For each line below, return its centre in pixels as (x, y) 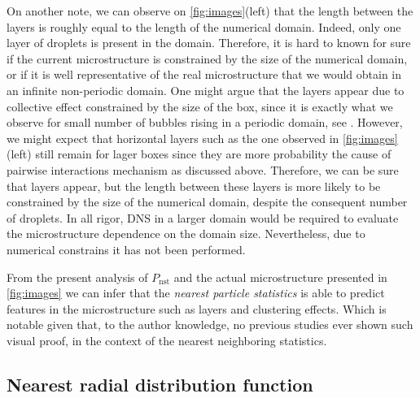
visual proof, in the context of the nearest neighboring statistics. (167, 340)
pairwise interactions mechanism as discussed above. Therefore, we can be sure (203, 169)
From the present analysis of (77, 277)
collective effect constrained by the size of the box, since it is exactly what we (200, 106)
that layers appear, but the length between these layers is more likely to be (194, 186)
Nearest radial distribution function (160, 384)
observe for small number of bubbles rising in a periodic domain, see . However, (205, 122)
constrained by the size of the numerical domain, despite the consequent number (207, 202)
